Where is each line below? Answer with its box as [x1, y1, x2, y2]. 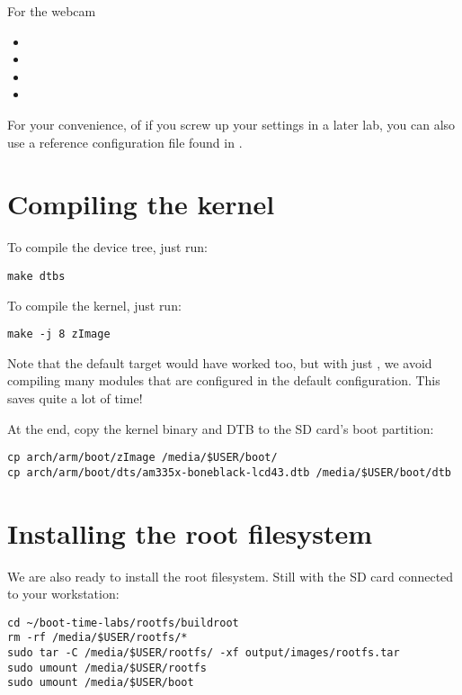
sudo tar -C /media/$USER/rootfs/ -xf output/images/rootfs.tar [7, 646, 400, 660]
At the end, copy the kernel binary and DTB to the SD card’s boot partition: [7, 419, 434, 438]
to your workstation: [7, 584, 120, 603]
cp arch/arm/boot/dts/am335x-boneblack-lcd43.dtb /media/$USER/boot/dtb [7, 465, 451, 479]
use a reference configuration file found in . [7, 132, 243, 151]
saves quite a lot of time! [7, 388, 143, 407]
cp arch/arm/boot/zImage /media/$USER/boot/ [7, 451, 278, 465]
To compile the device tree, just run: [7, 238, 208, 257]
